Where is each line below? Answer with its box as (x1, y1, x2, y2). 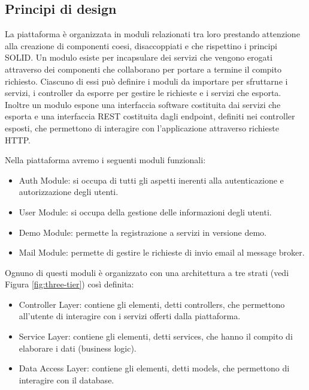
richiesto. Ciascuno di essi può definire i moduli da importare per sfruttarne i (5, 74, 288, 87)
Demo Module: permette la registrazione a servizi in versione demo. (19, 226, 266, 238)
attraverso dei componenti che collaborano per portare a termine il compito (5, 62, 281, 75)
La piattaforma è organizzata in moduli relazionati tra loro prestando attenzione (5, 28, 300, 40)
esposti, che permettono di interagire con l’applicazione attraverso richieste (5, 121, 279, 134)
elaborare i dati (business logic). (19, 341, 137, 354)
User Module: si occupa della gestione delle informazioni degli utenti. (19, 205, 272, 218)
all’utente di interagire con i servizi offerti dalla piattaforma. (19, 310, 241, 322)
